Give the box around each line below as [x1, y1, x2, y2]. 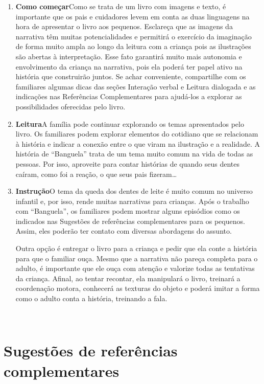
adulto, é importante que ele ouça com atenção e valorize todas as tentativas [15, 263, 255, 274]
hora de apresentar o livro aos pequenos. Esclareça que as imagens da [15, 21, 233, 32]
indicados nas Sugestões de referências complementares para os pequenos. [15, 215, 245, 226]
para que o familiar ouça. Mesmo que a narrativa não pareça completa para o [15, 253, 258, 263]
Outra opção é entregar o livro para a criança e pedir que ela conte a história [15, 243, 257, 254]
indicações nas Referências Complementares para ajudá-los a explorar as [15, 91, 242, 102]
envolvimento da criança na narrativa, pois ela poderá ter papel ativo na [15, 61, 243, 72]
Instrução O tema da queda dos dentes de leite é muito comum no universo [15, 186, 253, 196]
